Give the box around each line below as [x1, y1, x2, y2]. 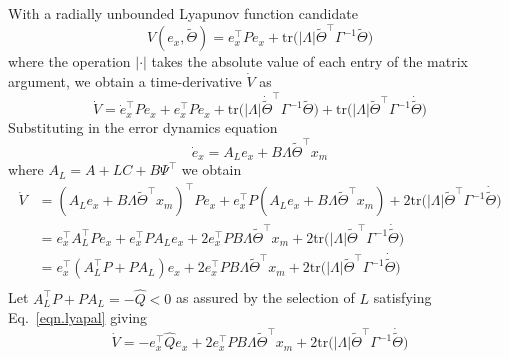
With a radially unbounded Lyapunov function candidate [8, 3, 358, 23]
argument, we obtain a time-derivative [8, 70, 242, 91]
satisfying [373, 287, 432, 308]
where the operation [8, 51, 131, 72]
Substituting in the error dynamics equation [8, 117, 278, 138]
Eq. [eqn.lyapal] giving [8, 307, 148, 328]
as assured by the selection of [176, 287, 355, 308]
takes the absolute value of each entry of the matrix [151, 51, 468, 72]
